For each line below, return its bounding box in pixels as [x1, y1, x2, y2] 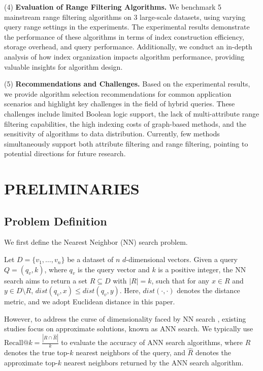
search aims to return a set [4, 275, 88, 286]
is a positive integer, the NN [158, 264, 246, 274]
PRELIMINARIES [4, 178, 140, 199]
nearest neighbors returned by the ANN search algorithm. [63, 357, 244, 367]
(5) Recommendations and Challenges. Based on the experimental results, [4, 78, 250, 89]
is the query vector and [78, 264, 150, 274]
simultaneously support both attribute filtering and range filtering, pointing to [4, 138, 248, 149]
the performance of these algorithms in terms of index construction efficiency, [4, 31, 244, 42]
